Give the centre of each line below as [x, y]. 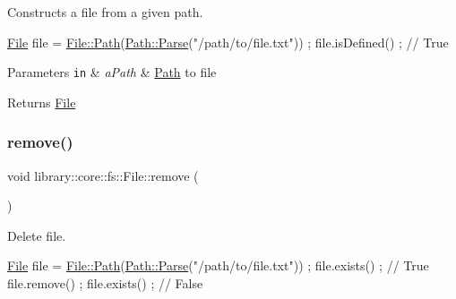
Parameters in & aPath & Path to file [112, 72]
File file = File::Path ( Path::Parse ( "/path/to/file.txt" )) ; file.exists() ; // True [218, 265]
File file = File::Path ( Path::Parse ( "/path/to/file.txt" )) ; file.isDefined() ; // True [228, 42]
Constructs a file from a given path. [105, 12]
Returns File [42, 102]
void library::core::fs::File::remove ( [103, 175]
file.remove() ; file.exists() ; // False [105, 283]
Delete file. [37, 235]
